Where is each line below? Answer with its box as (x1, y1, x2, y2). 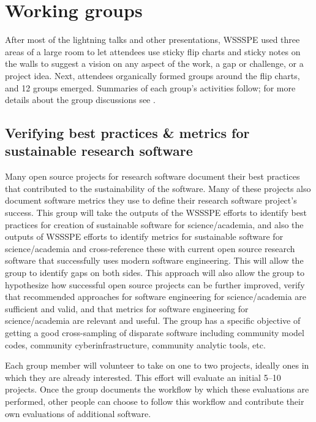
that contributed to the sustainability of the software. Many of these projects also (5, 182, 311, 194)
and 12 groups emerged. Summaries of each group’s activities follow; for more (5, 81, 296, 94)
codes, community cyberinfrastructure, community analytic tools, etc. (5, 338, 266, 351)
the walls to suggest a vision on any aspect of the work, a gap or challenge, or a (5, 57, 304, 70)
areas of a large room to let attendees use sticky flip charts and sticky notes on (5, 45, 301, 58)
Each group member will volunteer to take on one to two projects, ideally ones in (5, 359, 309, 372)
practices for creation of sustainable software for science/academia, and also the (5, 218, 304, 231)
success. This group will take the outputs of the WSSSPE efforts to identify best (5, 206, 307, 219)
